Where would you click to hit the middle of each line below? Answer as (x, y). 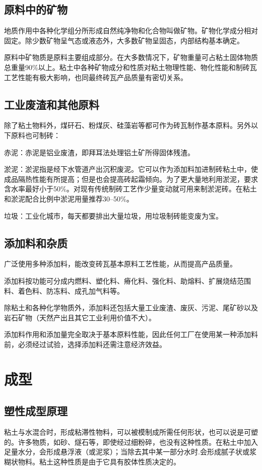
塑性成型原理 (36, 411)
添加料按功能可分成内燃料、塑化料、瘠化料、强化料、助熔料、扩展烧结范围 (127, 280)
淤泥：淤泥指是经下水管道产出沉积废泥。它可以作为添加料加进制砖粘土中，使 (131, 169)
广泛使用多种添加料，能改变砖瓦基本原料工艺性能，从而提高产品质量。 (120, 264)
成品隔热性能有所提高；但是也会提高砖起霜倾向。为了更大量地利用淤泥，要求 (131, 179)
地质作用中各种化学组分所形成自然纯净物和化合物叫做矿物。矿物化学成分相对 (131, 30)
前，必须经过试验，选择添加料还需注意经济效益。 (85, 344)
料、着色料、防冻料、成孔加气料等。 (64, 290)
